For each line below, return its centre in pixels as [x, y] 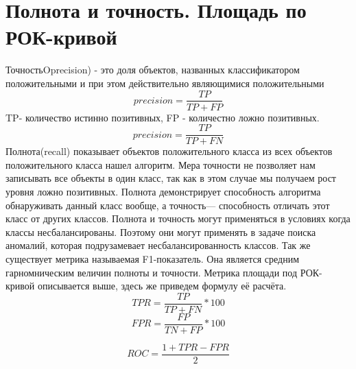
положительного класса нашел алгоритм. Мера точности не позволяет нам [161, 164]
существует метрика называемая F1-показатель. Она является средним [153, 258]
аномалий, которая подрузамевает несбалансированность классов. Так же [158, 245]
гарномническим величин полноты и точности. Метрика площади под [152, 272]
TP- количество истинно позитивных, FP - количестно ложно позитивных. [163, 117]
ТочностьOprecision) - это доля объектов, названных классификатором [153, 70]
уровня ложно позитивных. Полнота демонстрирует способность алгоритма [163, 191]
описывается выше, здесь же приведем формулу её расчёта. [162, 286]
